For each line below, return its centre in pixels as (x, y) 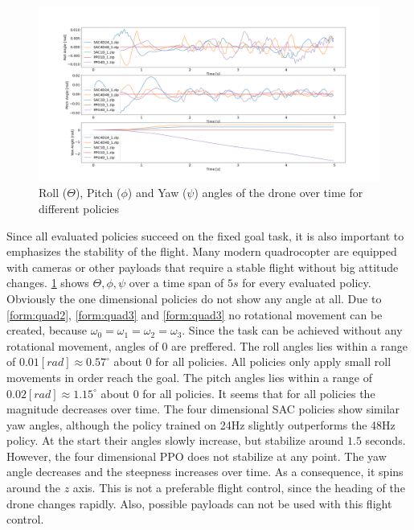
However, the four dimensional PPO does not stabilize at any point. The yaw (197, 456)
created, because (47, 330)
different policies (79, 208)
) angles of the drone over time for (279, 193)
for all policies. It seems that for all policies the (259, 393)
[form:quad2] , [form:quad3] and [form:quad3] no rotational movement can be (195, 314)
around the (33, 488)
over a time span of (176, 283)
